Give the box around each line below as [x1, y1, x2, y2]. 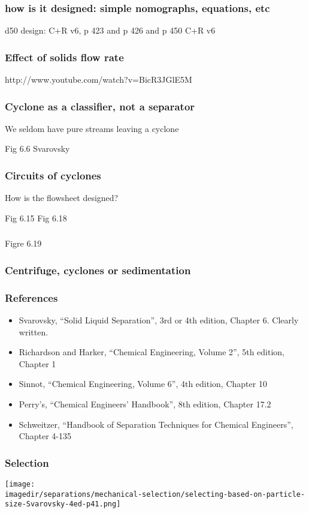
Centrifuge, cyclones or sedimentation [5, 262, 191, 277]
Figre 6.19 [5, 237, 42, 250]
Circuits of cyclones [5, 167, 101, 182]
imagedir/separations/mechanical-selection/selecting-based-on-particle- [5, 490, 305, 499]
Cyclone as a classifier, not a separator [5, 98, 195, 113]
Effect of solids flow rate [5, 49, 124, 64]
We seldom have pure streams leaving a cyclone [5, 122, 179, 134]
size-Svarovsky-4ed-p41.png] [5, 500, 121, 509]
